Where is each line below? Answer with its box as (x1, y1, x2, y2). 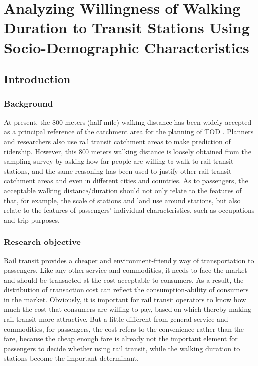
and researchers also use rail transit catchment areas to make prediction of (4, 136, 231, 146)
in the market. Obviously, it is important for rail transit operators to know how (4, 294, 246, 304)
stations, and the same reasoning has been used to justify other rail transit (4, 165, 232, 176)
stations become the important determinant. (4, 353, 139, 363)
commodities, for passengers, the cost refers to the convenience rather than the (4, 323, 244, 334)
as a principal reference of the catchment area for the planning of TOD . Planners (4, 126, 254, 137)
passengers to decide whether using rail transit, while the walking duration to (4, 343, 240, 353)
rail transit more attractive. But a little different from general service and (4, 314, 228, 324)
